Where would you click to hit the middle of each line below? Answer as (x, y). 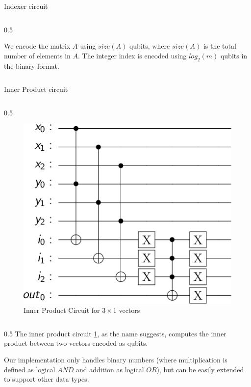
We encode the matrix (37, 46)
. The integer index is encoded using (132, 55)
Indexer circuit (26, 6)
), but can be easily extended (200, 369)
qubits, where (150, 46)
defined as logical (30, 369)
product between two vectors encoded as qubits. (76, 343)
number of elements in (37, 55)
